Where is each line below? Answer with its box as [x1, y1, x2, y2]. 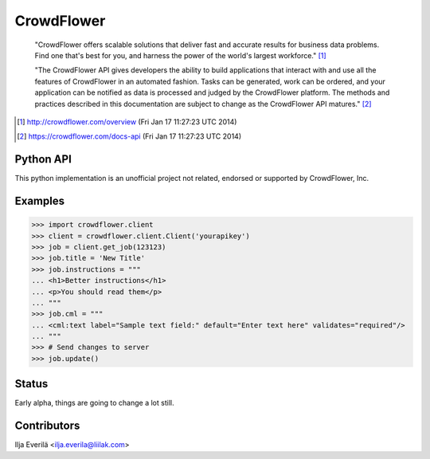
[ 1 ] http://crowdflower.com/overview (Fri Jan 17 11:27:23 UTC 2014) [17, 116, 237, 127]
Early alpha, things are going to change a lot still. [14, 398, 174, 408]
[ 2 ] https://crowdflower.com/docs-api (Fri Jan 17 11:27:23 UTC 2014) [17, 131, 242, 141]
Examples [14, 194, 65, 207]
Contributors [14, 419, 80, 433]
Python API [14, 152, 72, 167]
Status [14, 377, 49, 390]
